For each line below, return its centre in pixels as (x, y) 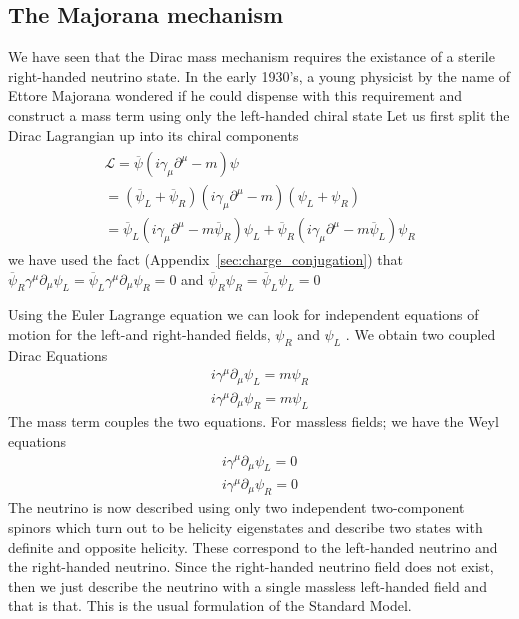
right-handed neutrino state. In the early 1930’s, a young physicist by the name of (259, 75)
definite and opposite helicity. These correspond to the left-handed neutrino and (253, 546)
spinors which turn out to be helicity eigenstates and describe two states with (245, 527)
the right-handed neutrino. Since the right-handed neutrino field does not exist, (251, 566)
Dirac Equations (58, 354)
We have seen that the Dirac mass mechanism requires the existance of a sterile (251, 56)
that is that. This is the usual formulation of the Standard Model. (210, 605)
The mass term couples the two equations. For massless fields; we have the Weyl (253, 421)
